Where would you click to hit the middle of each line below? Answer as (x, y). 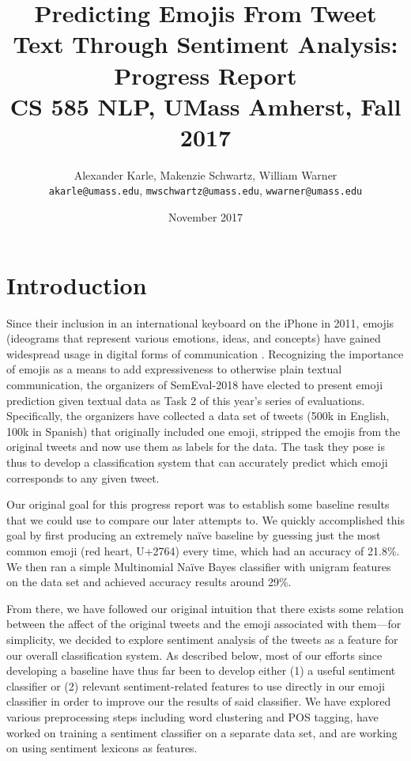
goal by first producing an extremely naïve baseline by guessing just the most (194, 535)
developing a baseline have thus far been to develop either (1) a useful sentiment (201, 670)
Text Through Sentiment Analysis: (205, 44)
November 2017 (205, 217)
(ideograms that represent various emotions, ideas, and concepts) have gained (194, 338)
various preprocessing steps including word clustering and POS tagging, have (192, 716)
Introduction (77, 284)
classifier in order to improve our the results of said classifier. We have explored (199, 701)
